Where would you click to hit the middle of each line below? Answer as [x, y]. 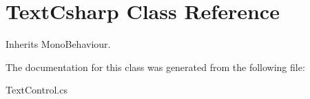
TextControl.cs [37, 90]
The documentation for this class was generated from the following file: [155, 67]
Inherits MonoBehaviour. [58, 44]
